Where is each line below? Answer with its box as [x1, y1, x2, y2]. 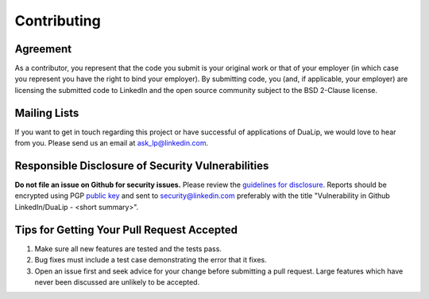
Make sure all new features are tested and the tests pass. [34, 243, 222, 254]
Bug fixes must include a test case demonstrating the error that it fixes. [34, 255, 268, 265]
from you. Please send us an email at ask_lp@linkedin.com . [14, 138, 209, 148]
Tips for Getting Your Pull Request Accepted [14, 223, 238, 236]
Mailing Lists [14, 106, 79, 119]
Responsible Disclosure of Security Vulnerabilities [14, 159, 269, 173]
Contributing [14, 12, 101, 29]
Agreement [14, 42, 71, 56]
